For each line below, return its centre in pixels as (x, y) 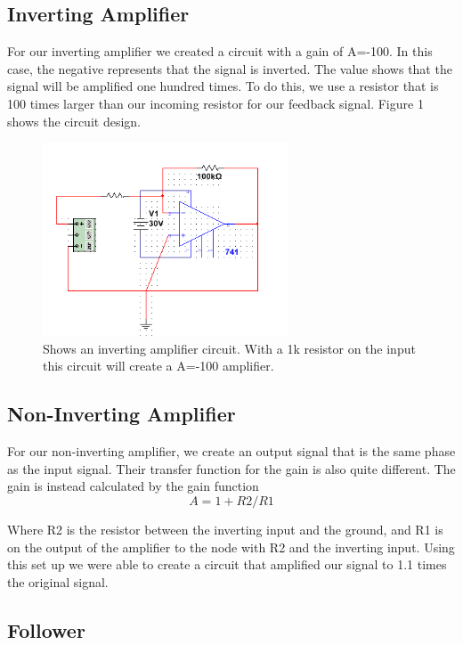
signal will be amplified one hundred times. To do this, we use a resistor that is (223, 86)
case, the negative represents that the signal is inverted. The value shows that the (230, 68)
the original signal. (58, 581)
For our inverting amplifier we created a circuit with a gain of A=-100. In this (220, 51)
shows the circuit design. (74, 121)
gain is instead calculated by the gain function (133, 486)
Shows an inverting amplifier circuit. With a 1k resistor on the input (229, 348)
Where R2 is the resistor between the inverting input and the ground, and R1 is (225, 530)
